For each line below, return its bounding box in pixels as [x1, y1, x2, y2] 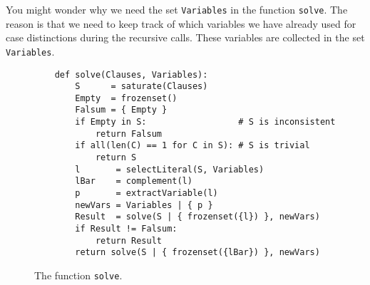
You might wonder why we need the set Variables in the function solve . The [6, 2, 348, 16]
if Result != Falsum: [75, 224, 178, 234]
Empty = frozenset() [75, 93, 178, 103]
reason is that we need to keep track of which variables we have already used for [6, 16, 356, 31]
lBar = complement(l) [75, 176, 192, 187]
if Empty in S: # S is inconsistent [75, 117, 336, 128]
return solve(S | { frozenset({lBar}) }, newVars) [75, 247, 320, 258]
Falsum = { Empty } [75, 105, 168, 115]
